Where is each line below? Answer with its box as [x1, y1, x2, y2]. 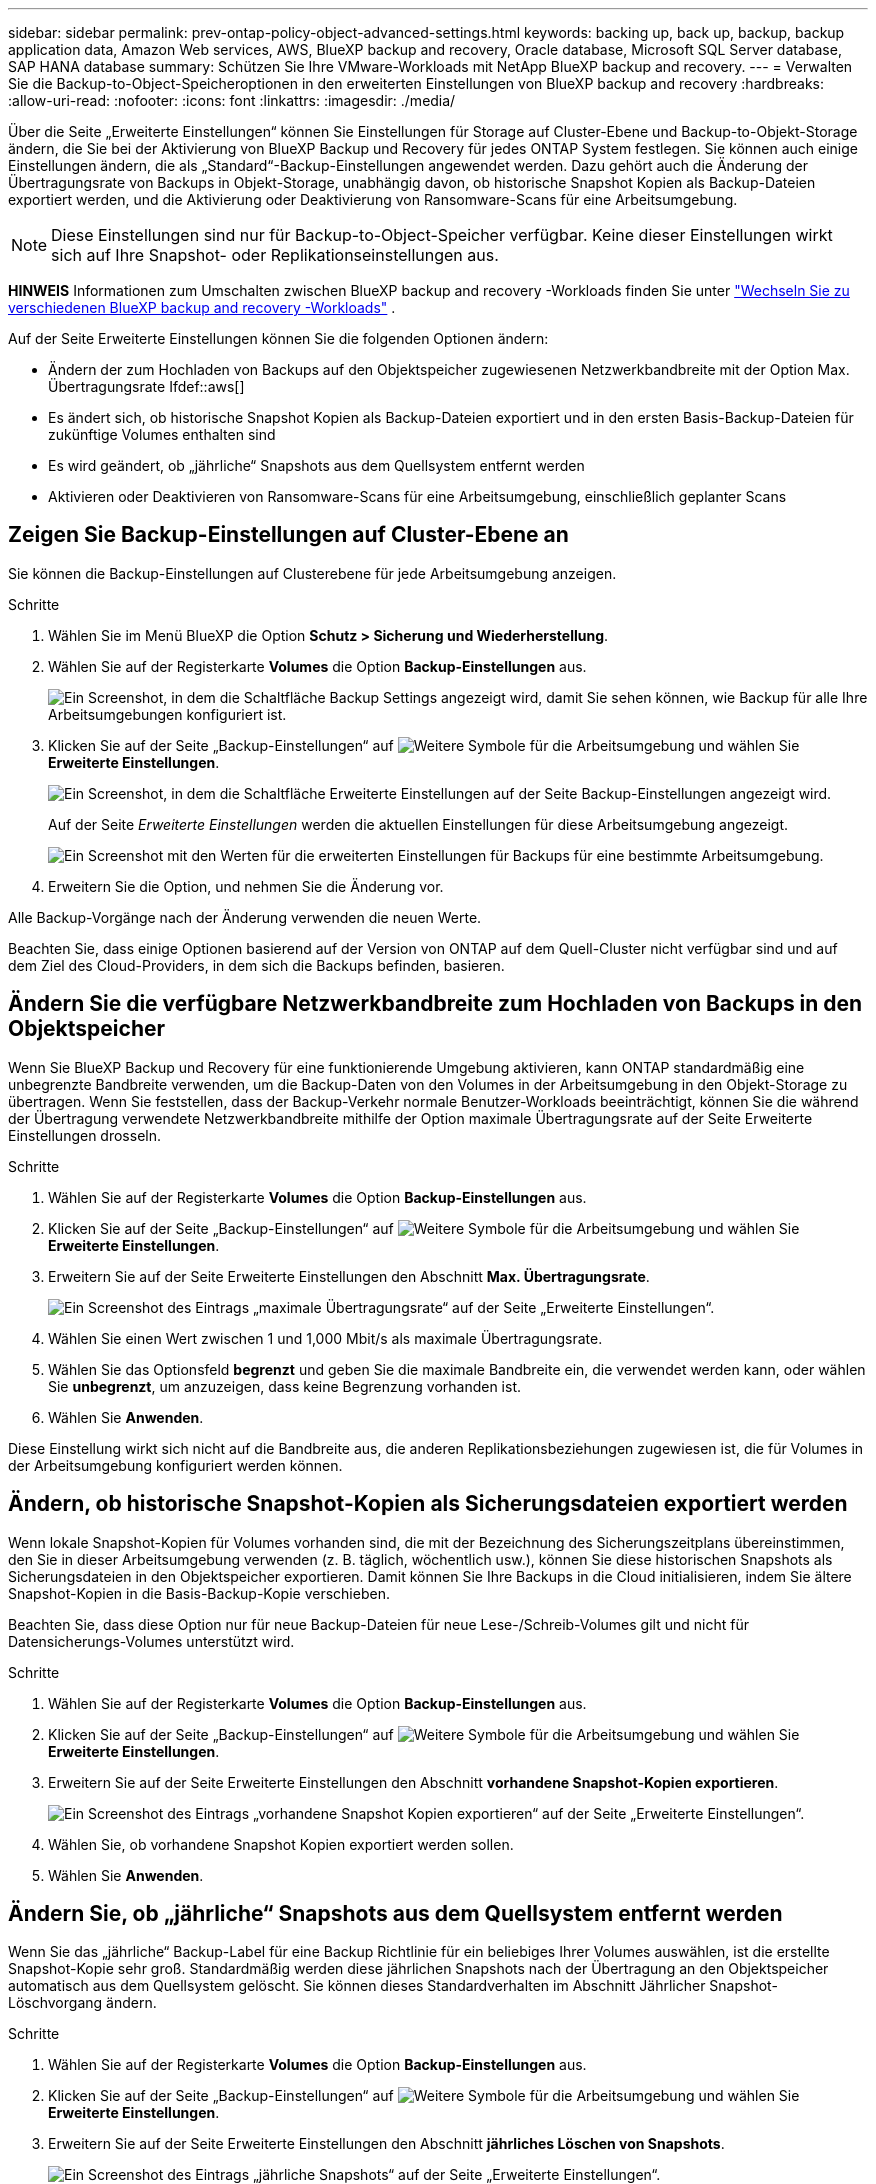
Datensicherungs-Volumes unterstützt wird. [8, 1632, 295, 1650]
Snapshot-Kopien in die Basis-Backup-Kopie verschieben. [8, 1584, 390, 1602]
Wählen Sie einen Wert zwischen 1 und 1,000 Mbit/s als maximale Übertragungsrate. [48, 1329, 603, 1347]
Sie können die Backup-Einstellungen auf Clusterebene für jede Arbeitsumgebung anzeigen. [8, 564, 617, 582]
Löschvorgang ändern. [8, 1994, 157, 2012]
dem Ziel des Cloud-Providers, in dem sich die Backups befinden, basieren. [8, 956, 505, 974]
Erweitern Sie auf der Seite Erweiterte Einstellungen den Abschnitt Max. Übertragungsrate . [48, 1267, 650, 1285]
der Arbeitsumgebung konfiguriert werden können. [8, 1456, 343, 1474]
